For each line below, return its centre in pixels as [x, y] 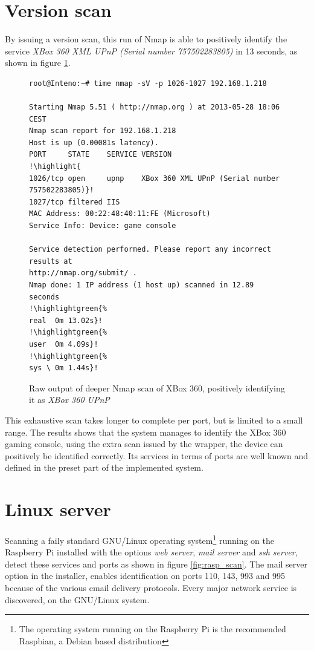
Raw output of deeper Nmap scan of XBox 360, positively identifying [157, 388]
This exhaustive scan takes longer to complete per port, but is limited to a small [154, 420]
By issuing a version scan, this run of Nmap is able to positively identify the [146, 39]
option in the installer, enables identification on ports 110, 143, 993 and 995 [145, 576]
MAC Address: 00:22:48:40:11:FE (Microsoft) [120, 214]
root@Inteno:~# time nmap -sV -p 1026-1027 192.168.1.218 [148, 83]
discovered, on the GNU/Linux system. [77, 599]
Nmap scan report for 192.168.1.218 [103, 131]
